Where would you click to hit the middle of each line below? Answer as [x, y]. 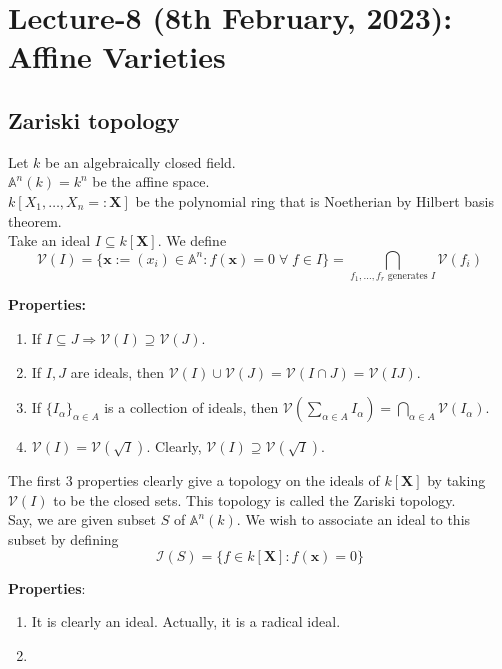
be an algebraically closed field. [140, 161]
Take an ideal [49, 240]
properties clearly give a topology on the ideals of [228, 480]
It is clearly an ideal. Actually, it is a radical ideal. [186, 621]
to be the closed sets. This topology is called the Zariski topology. [254, 499]
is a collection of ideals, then [191, 407]
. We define [192, 240]
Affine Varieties [117, 56]
